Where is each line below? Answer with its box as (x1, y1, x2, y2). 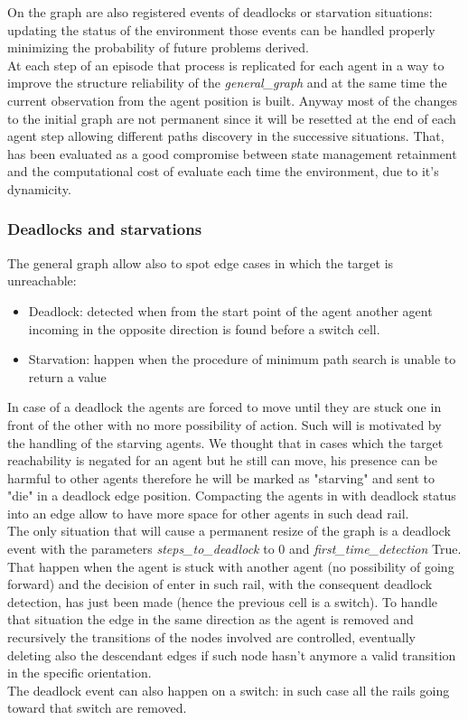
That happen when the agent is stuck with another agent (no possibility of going (7, 556, 454, 575)
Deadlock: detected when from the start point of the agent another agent (28, 301, 433, 320)
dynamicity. (7, 179, 71, 198)
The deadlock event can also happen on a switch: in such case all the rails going (7, 680, 450, 699)
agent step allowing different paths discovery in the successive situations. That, (7, 126, 445, 145)
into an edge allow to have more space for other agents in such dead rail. (7, 503, 409, 522)
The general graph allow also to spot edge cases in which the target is (7, 253, 394, 272)
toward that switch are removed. (7, 698, 187, 717)
